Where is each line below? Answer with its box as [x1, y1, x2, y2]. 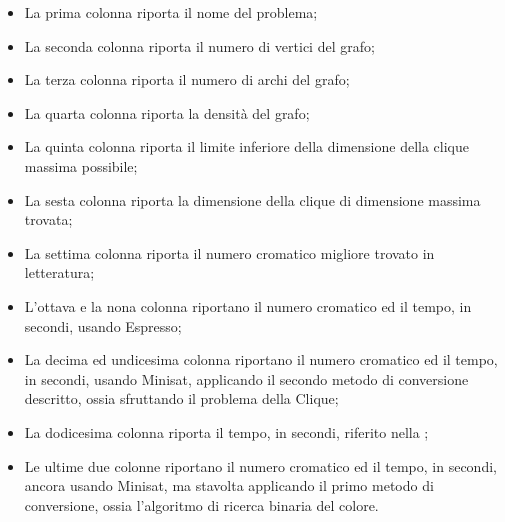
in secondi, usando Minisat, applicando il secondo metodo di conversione [24, 368, 469, 389]
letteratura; [24, 262, 95, 283]
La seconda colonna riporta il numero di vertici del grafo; [24, 35, 375, 56]
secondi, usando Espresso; [24, 315, 182, 336]
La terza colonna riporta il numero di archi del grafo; [24, 69, 350, 90]
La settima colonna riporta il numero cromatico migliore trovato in [24, 242, 435, 263]
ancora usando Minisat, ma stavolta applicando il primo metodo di [24, 475, 434, 496]
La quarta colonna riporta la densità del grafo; [24, 102, 310, 123]
